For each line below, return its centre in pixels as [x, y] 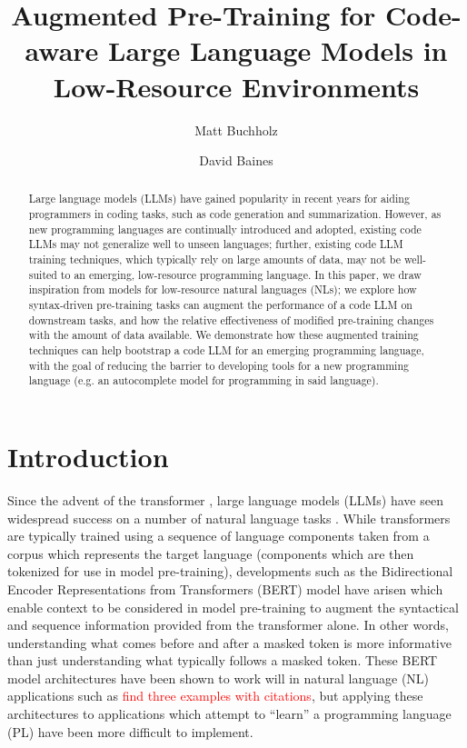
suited [43, 274]
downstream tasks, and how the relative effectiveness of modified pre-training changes [231, 319]
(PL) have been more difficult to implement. [130, 731]
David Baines [236, 160]
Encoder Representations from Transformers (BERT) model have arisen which [225, 588]
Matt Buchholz [236, 130]
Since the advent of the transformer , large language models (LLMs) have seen [225, 499]
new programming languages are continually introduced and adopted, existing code [225, 229]
